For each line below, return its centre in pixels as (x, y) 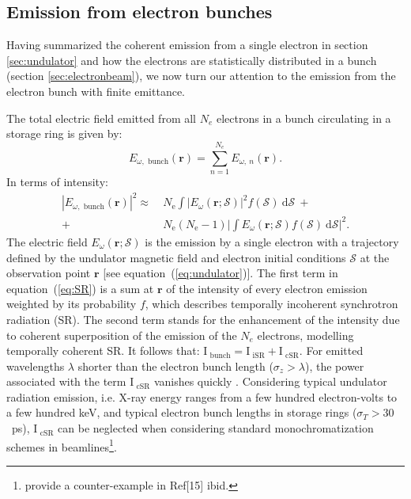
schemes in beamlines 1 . (62, 445)
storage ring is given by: (64, 133)
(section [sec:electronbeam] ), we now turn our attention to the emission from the (201, 76)
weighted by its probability (72, 304)
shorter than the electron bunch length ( (175, 366)
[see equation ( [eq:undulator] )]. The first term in (221, 273)
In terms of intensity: (57, 182)
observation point (49, 273)
